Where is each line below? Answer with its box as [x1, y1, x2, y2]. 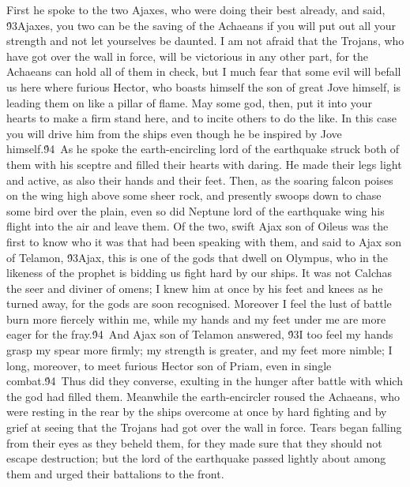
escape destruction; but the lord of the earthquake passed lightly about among [6, 450, 386, 466]
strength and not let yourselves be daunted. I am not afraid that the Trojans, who [6, 32, 404, 49]
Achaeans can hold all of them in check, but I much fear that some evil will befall [6, 63, 401, 80]
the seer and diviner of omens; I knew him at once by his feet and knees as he [6, 279, 383, 296]
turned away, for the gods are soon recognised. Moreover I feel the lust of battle [6, 295, 392, 312]
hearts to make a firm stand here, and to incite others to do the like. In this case [6, 110, 397, 126]
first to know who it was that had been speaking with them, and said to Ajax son [6, 233, 402, 249]
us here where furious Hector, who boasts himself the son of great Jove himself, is [6, 78, 401, 95]
